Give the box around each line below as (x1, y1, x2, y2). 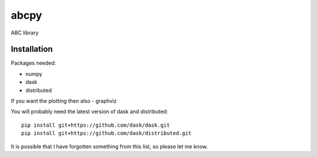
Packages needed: (11, 60, 56, 67)
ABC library (11, 29, 39, 36)
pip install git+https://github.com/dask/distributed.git (21, 130, 192, 137)
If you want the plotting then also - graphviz (11, 97, 117, 104)
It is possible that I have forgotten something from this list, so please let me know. (11, 143, 208, 150)
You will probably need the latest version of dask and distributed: (11, 108, 168, 115)
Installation (11, 44, 53, 54)
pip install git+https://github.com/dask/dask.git (21, 121, 170, 128)
